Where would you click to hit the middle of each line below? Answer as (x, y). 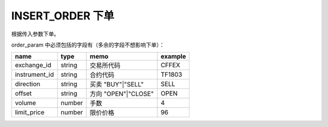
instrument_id (34, 74)
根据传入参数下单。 (35, 34)
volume (26, 103)
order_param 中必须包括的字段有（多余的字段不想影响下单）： (88, 45)
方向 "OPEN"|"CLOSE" (122, 94)
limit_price (30, 112)
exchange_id (33, 65)
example (173, 56)
